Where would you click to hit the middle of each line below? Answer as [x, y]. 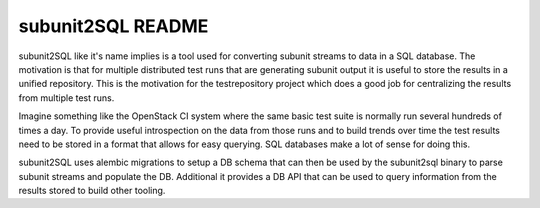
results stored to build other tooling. [92, 191]
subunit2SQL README [113, 26]
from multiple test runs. [66, 97]
